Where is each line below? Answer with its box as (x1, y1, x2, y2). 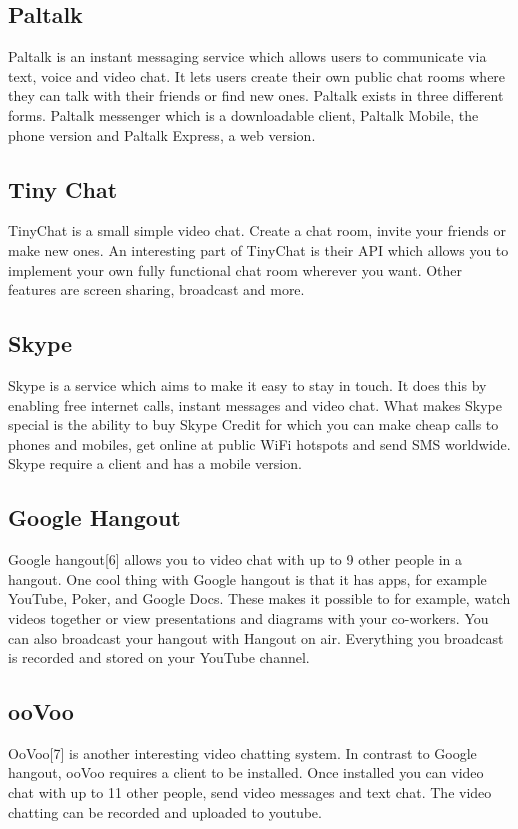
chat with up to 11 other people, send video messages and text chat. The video (8, 782, 492, 803)
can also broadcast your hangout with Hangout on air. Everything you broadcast (8, 627, 504, 648)
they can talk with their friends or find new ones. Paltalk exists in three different (8, 85, 504, 106)
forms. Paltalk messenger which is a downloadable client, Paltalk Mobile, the (8, 104, 479, 125)
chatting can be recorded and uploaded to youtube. (8, 801, 322, 822)
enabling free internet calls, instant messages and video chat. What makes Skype (8, 394, 503, 415)
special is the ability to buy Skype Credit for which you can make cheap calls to (8, 414, 499, 435)
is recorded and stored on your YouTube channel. (8, 647, 310, 668)
